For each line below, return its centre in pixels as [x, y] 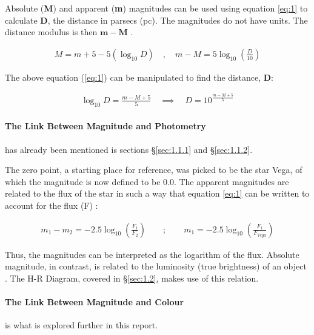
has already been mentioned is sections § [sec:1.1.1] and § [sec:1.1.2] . [129, 149]
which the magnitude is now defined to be [83, 181]
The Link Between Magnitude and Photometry [105, 126]
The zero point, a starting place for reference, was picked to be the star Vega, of [154, 170]
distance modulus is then [51, 32]
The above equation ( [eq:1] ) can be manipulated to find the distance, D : [139, 77]
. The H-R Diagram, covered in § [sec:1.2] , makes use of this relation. [132, 278]
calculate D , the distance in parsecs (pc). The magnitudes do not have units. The [156, 20]
